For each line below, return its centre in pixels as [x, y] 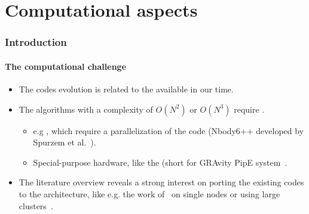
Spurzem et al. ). [65, 142]
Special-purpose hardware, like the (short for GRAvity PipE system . [160, 162]
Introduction [36, 42]
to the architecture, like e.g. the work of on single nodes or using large [149, 193]
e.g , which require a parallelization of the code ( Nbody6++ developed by [169, 130]
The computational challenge [66, 66]
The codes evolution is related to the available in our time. [126, 89]
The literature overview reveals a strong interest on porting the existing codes [161, 182]
